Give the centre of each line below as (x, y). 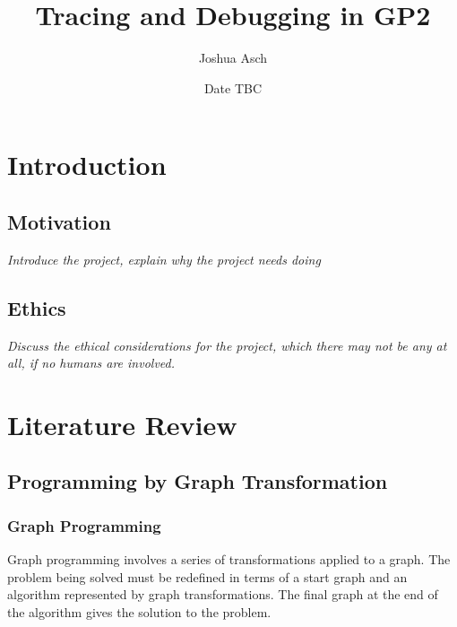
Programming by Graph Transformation (198, 481)
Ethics (37, 307)
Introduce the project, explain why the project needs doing (164, 259)
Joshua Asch (233, 58)
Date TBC (233, 87)
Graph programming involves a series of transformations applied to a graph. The (229, 559)
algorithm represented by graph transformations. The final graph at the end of (223, 594)
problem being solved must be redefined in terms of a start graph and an (207, 576)
